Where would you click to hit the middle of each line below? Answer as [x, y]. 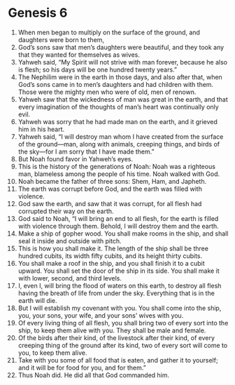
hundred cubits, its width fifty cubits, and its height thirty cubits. [110, 256]
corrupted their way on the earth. [66, 211]
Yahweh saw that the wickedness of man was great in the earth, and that [123, 99]
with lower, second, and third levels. [70, 278]
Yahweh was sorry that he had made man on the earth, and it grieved [117, 121]
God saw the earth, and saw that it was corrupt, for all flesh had [110, 203]
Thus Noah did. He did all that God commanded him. [94, 375]
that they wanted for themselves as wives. [79, 55]
